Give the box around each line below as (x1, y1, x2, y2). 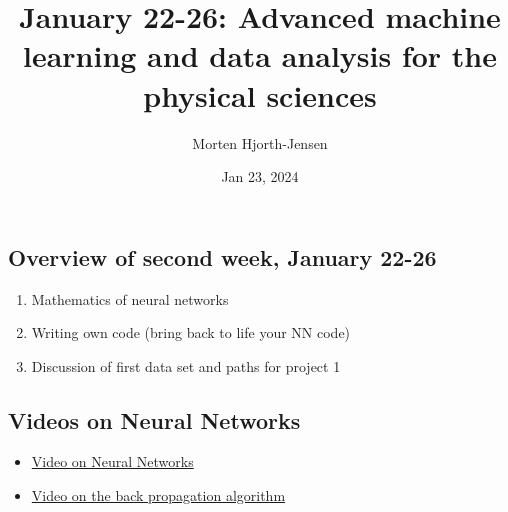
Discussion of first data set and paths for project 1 (31, 355, 341, 376)
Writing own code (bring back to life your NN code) (31, 322, 351, 343)
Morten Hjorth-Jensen (192, 132, 328, 153)
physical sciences (143, 74, 377, 115)
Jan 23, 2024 (221, 166, 299, 187)
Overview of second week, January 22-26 (8, 241, 437, 272)
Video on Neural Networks (31, 451, 194, 472)
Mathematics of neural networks (31, 288, 229, 309)
